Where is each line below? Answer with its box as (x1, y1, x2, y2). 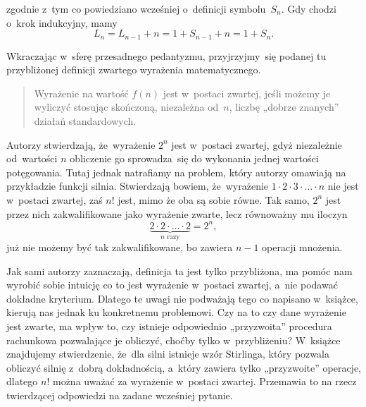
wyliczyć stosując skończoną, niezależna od (34, 99, 219, 114)
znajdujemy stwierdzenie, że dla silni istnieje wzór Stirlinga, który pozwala (6, 346, 329, 361)
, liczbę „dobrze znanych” (229, 99, 339, 114)
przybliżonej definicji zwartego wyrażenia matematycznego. (6, 62, 261, 77)
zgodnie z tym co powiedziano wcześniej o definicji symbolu (6, 1, 266, 16)
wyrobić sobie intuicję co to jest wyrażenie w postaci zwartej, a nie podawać (6, 277, 338, 292)
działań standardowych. (34, 114, 137, 128)
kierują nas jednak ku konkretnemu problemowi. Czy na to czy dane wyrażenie (6, 305, 346, 320)
